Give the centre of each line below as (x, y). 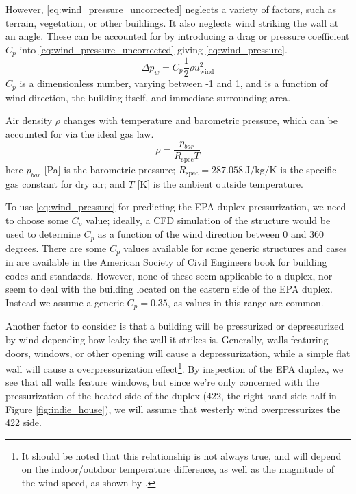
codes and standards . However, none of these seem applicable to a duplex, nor (169, 275)
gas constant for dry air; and (65, 183)
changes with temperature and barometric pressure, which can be (200, 120)
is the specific (308, 169)
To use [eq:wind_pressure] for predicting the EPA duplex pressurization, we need (176, 207)
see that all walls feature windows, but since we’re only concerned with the (163, 382)
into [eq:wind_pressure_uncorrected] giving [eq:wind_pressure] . (153, 49)
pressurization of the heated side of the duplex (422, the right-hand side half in (171, 396)
